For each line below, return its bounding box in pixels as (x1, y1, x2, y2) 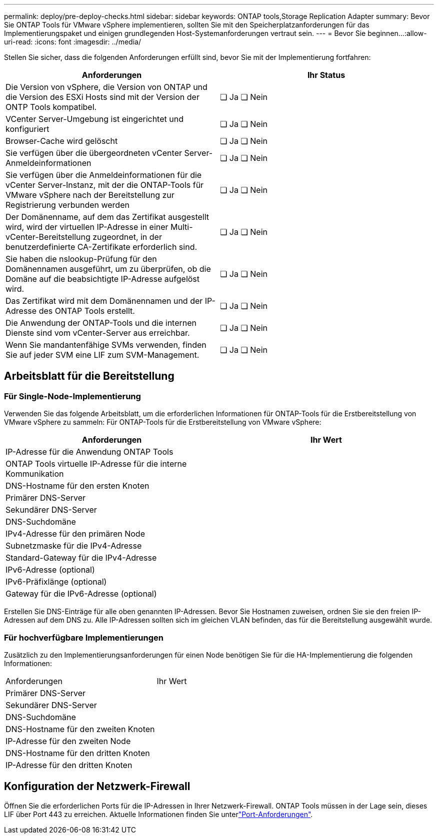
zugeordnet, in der (92, 232, 162, 242)
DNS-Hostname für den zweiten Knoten (5, 724, 155, 734)
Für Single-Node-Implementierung (4, 391, 141, 401)
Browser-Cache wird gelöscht (5, 136, 118, 146)
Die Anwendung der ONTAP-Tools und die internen (5, 318, 197, 328)
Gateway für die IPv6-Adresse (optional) (5, 589, 157, 599)
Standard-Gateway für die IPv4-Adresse (5, 553, 157, 563)
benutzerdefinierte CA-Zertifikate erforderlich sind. (5, 242, 197, 252)
